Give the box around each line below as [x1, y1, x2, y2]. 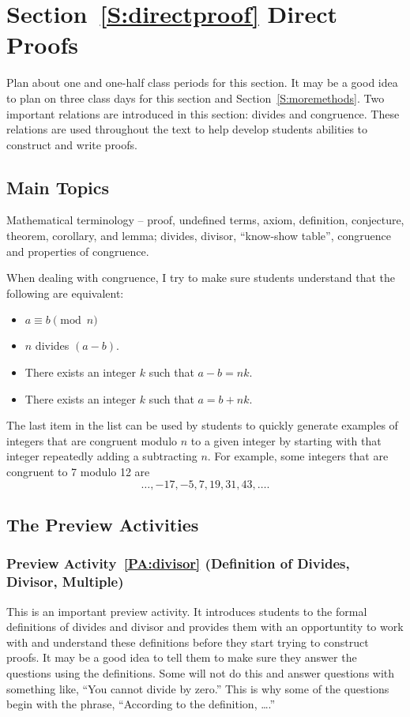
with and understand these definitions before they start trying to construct [6, 633, 369, 650]
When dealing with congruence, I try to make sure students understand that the [6, 269, 396, 286]
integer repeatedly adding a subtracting [6, 448, 197, 464]
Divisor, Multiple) [6, 572, 124, 591]
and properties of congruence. [6, 242, 149, 259]
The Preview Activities [6, 512, 199, 536]
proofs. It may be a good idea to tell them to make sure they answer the [6, 649, 357, 666]
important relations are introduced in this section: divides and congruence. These [6, 105, 400, 122]
